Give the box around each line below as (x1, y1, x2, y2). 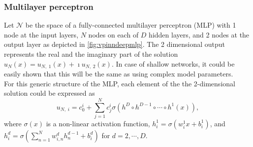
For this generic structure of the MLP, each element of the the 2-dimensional (4, 78, 235, 88)
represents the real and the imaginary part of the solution (4, 49, 178, 59)
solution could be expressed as (4, 88, 95, 98)
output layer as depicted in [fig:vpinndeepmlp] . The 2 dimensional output (4, 39, 225, 49)
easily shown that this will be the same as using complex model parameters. (4, 69, 233, 79)
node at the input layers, (4, 29, 79, 39)
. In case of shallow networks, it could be (111, 58, 235, 69)
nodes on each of (88, 29, 139, 39)
